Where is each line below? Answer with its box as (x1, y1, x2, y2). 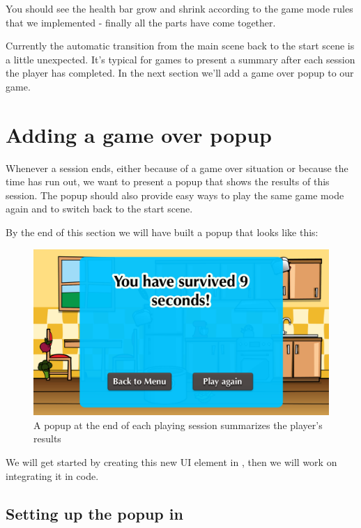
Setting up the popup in (6, 502, 183, 524)
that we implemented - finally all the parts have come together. (6, 15, 276, 29)
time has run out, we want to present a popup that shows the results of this (6, 174, 330, 189)
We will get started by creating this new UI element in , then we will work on (6, 454, 337, 469)
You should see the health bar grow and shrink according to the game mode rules (6, 1, 353, 15)
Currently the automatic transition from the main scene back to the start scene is (6, 38, 355, 53)
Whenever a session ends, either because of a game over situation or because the (6, 160, 348, 175)
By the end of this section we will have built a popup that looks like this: (6, 225, 318, 240)
